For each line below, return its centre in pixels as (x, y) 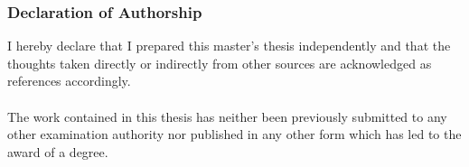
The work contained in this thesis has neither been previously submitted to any (227, 116)
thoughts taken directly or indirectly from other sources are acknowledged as (220, 63)
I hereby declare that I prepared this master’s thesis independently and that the (229, 46)
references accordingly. (69, 81)
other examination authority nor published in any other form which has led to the (234, 134)
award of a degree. (58, 151)
